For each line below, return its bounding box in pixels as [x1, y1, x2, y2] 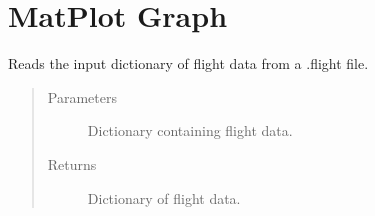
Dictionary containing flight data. [87, 120, 293, 141]
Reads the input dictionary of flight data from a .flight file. [8, 53, 369, 74]
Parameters [47, 86, 117, 107]
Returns [47, 153, 97, 174]
